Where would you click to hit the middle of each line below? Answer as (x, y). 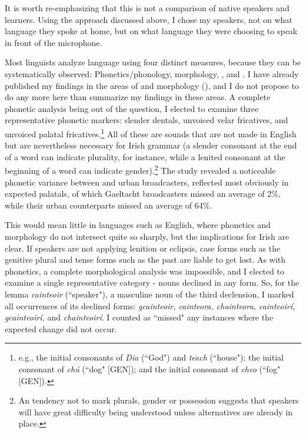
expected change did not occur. (61, 328)
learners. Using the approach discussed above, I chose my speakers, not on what (149, 19)
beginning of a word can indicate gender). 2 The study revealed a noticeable (140, 170)
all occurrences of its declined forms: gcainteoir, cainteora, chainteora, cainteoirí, (150, 305)
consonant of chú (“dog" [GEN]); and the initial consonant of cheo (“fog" (149, 368)
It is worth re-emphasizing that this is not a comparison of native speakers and (147, 8)
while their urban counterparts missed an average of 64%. (109, 205)
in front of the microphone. (54, 42)
